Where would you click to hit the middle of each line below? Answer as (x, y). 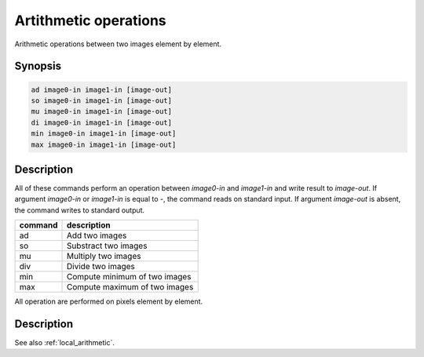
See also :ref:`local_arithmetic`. (65, 343)
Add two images (97, 235)
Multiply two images (104, 257)
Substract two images (107, 246)
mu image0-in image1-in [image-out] (102, 111)
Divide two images (101, 267)
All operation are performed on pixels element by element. (109, 301)
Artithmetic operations (90, 20)
